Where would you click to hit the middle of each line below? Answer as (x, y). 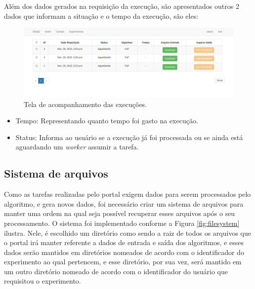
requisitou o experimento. (42, 281)
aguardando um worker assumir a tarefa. (77, 147)
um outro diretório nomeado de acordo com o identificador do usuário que (116, 271)
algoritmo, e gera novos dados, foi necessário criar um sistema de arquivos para (124, 203)
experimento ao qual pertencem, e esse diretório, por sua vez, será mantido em (123, 262)
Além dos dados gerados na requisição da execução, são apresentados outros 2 (122, 6)
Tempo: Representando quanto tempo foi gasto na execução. (107, 121)
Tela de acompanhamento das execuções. (85, 104)
